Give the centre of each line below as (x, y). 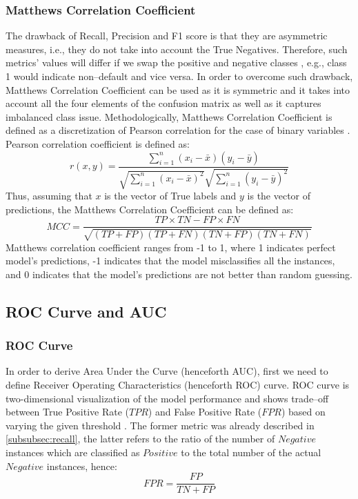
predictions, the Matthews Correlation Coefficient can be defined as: (150, 209)
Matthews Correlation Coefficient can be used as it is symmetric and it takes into (178, 89)
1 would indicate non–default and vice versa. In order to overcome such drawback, (179, 76)
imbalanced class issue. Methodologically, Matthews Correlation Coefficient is (169, 116)
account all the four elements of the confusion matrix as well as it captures (163, 103)
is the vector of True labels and (170, 195)
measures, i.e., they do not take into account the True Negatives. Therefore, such (177, 49)
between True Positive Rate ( (67, 412)
